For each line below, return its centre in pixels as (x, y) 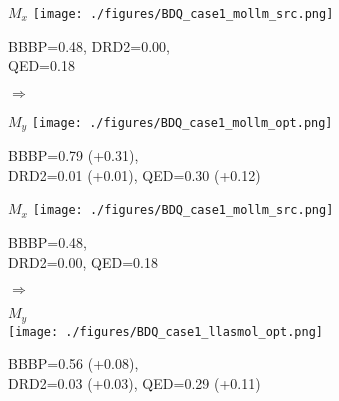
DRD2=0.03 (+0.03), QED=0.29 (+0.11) (134, 383)
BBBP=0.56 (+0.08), (73, 363)
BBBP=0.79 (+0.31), (73, 155)
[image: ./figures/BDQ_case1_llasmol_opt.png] (165, 331)
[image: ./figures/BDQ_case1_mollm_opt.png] (182, 122)
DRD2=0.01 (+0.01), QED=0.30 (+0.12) (134, 174)
